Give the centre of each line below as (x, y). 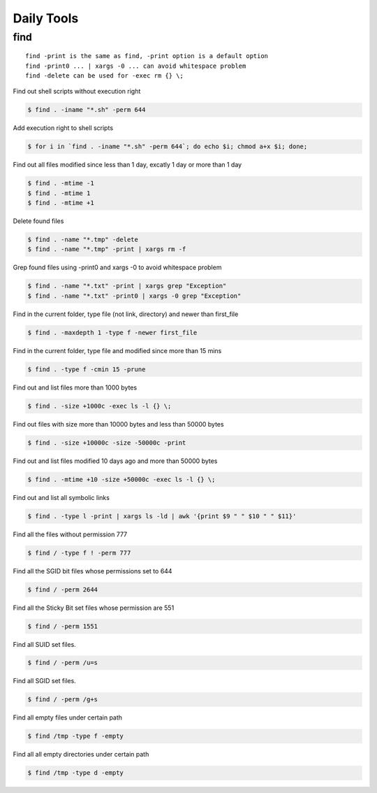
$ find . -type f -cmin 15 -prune (87, 369)
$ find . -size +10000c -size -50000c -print (107, 443)
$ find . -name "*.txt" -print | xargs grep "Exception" (127, 286)
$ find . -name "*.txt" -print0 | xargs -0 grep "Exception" (134, 296)
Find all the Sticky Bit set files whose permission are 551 (94, 608)
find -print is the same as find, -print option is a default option (147, 56)
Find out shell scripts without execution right (77, 92)
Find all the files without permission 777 (70, 534)
